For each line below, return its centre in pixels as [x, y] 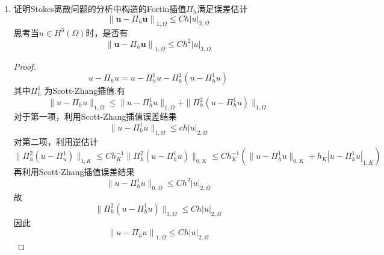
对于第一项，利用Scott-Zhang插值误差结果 [95, 116]
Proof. [25, 66]
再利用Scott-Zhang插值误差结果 [74, 172]
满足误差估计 [222, 8]
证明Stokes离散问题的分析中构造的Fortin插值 [100, 8]
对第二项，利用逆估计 [56, 141]
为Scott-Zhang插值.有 [85, 91]
